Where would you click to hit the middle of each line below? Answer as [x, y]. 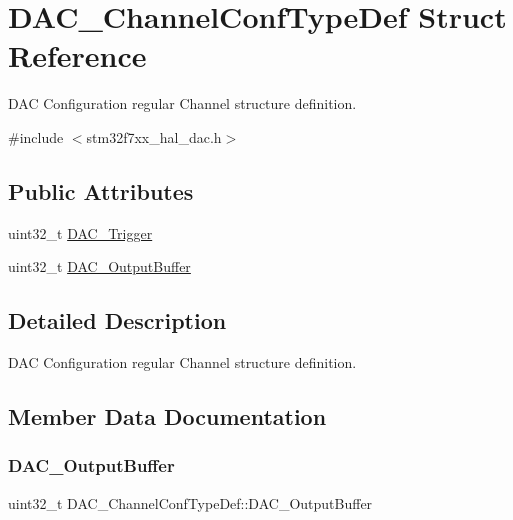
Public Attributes [101, 190]
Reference [77, 55]
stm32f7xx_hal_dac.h [154, 136]
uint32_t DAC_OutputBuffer [99, 266]
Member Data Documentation [167, 416]
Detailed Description [117, 320]
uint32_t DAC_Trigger [80, 232]
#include [36, 136]
